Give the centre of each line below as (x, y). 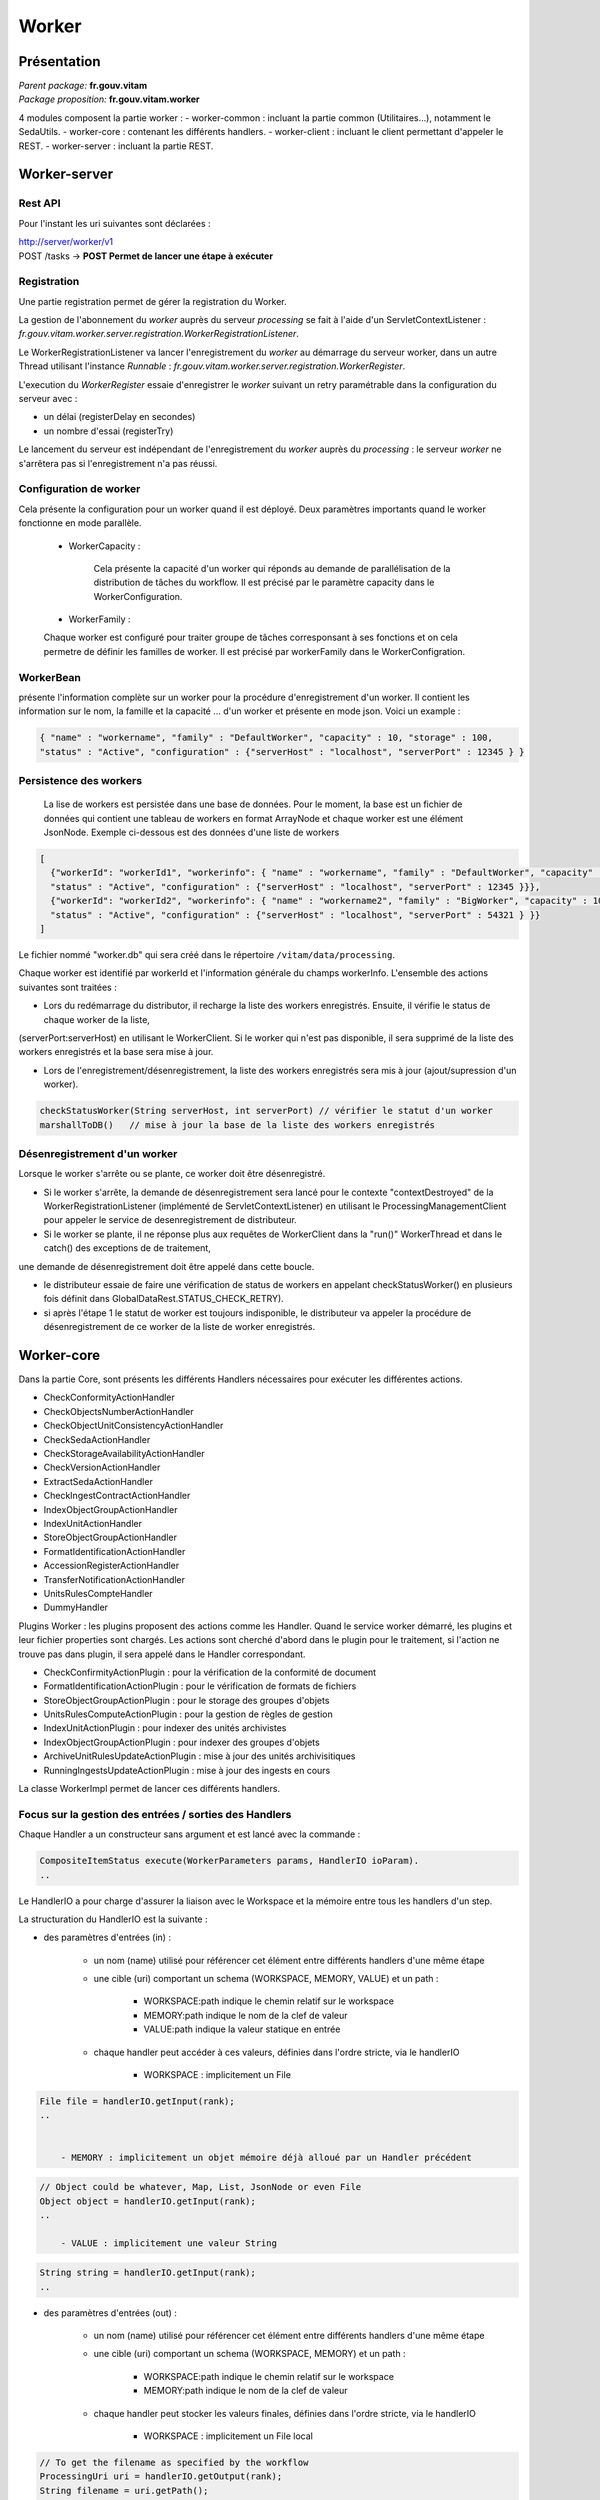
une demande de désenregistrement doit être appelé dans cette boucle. (166, 1266)
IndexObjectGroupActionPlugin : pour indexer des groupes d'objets (181, 1742)
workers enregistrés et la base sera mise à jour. (116, 1052)
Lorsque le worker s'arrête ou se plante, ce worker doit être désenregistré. (172, 1174)
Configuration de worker (79, 489)
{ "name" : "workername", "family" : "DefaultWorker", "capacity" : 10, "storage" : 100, (266, 738)
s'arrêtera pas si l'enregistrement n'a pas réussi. (118, 463)
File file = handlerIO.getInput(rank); (137, 2101)
